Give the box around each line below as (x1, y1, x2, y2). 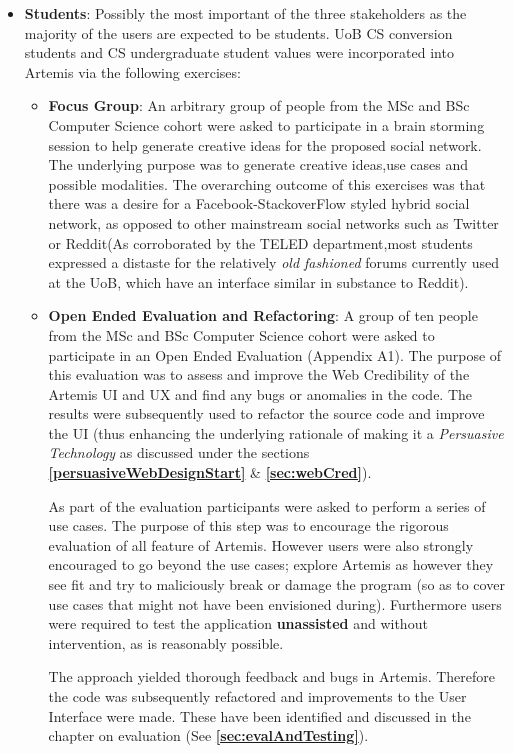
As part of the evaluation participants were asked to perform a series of (48, 495, 486, 516)
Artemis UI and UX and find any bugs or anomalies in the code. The (48, 383, 473, 404)
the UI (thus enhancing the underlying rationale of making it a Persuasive (48, 422, 504, 443)
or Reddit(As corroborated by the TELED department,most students (48, 232, 473, 253)
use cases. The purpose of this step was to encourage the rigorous (48, 515, 449, 536)
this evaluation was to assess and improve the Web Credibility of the (48, 364, 470, 385)
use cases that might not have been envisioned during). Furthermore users (48, 593, 502, 614)
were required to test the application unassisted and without (48, 613, 428, 634)
